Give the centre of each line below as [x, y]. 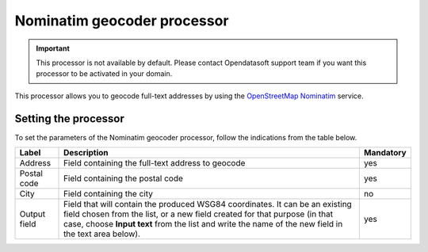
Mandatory [385, 153]
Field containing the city [109, 194]
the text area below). [102, 234]
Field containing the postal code [124, 178]
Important [53, 48]
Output [32, 214]
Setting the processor [69, 118]
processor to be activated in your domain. [104, 74]
